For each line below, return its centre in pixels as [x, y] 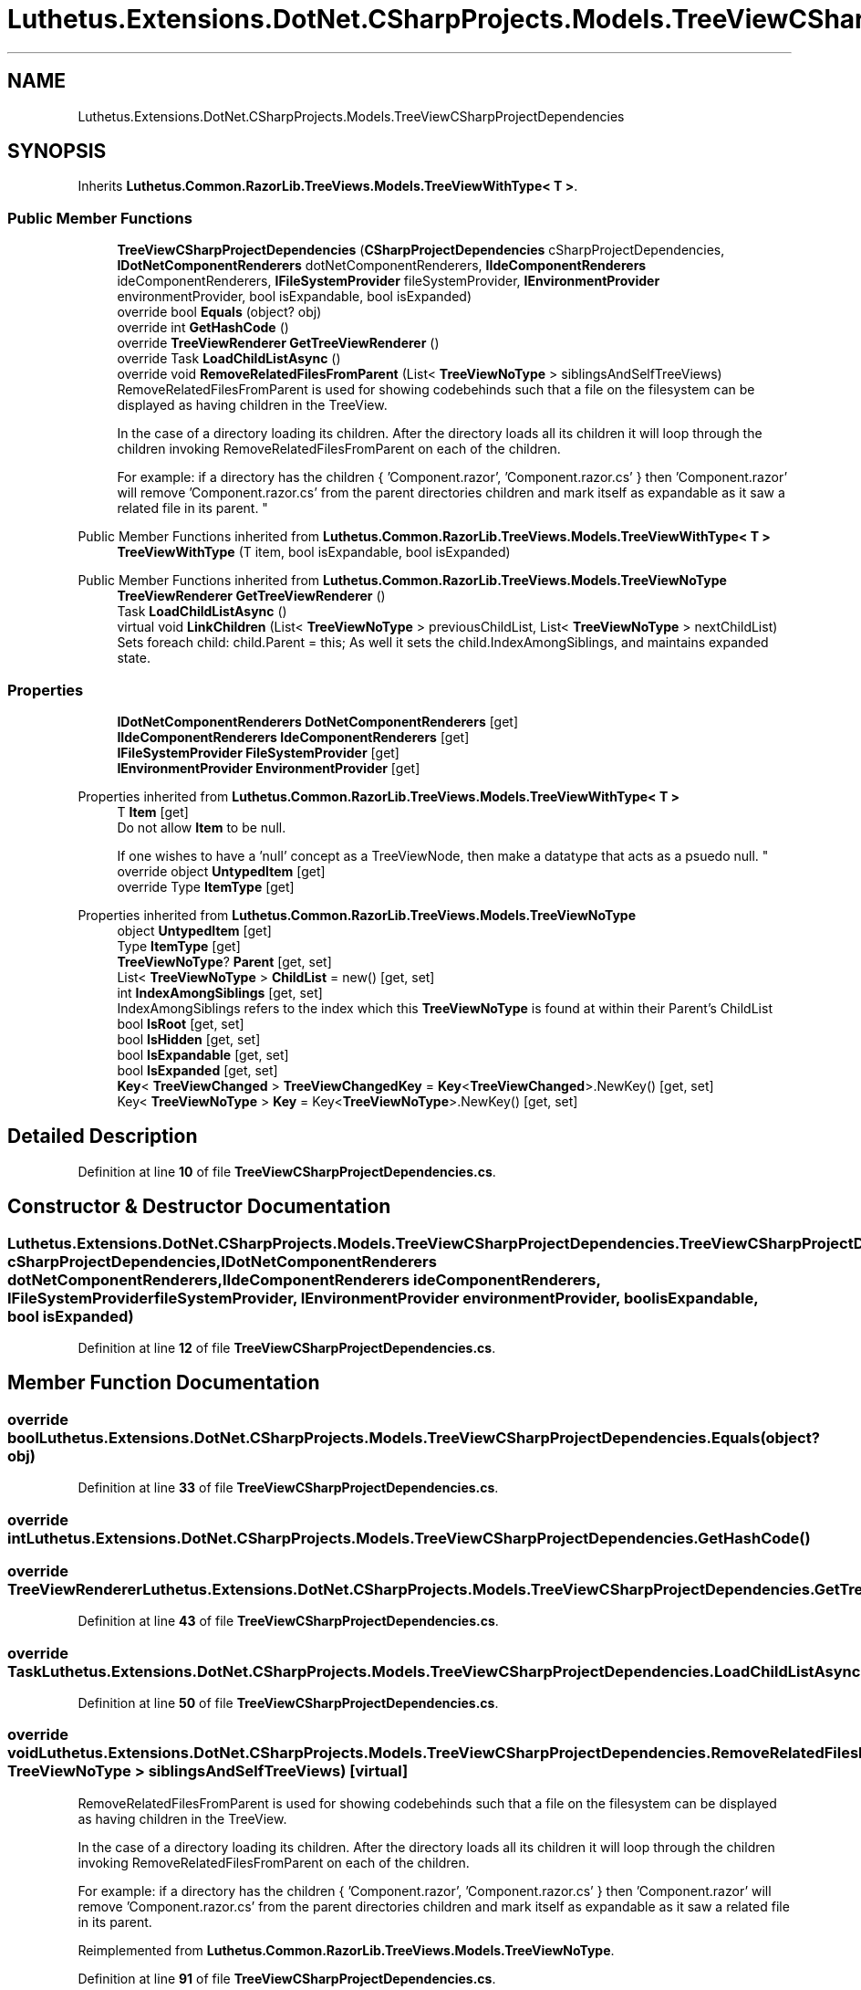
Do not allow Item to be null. [202, 827]
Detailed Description [103, 1136]
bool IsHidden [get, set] [189, 1039]
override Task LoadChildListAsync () [229, 359]
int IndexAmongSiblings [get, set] [220, 992]
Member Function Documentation [164, 1383]
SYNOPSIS [57, 152]
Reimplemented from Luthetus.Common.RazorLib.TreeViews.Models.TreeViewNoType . [346, 1950]
